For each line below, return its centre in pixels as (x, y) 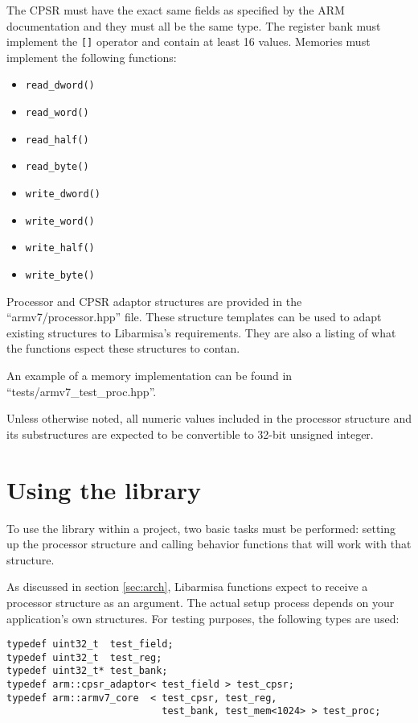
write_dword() (63, 194)
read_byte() (57, 167)
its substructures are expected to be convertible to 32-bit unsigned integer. (190, 434)
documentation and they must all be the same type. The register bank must (194, 25)
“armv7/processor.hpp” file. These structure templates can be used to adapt (194, 317)
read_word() (57, 113)
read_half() (57, 140)
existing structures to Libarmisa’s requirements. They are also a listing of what (201, 332)
